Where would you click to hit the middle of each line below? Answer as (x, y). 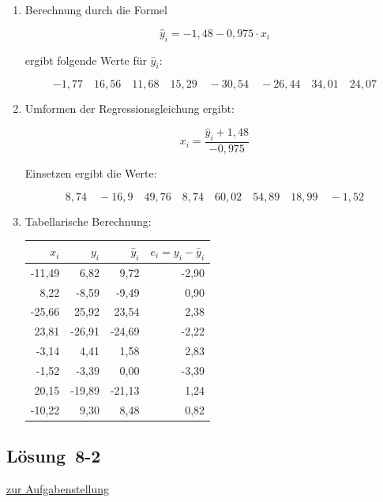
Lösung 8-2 (54, 456)
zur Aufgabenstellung (58, 488)
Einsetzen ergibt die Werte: (91, 173)
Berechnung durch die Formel (96, 9)
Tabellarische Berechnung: (88, 221)
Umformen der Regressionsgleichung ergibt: (130, 109)
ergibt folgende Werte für (86, 60)
